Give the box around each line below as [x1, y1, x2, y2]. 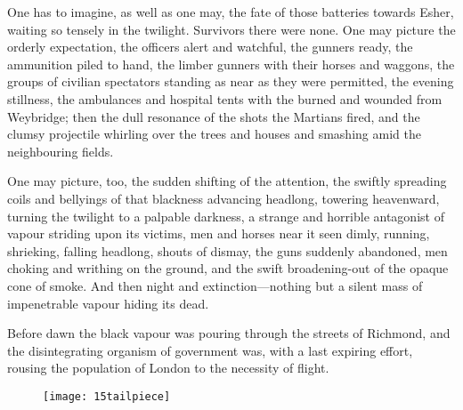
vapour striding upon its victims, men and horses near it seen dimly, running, [7, 224, 430, 243]
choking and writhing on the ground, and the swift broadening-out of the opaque [7, 259, 449, 277]
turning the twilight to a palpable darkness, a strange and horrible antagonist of [7, 206, 444, 225]
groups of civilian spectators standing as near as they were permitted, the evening [7, 72, 454, 91]
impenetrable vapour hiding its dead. [7, 293, 209, 312]
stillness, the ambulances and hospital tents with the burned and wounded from [7, 89, 443, 108]
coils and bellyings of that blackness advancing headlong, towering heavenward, [7, 189, 440, 207]
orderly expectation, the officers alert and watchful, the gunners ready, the [7, 37, 413, 56]
